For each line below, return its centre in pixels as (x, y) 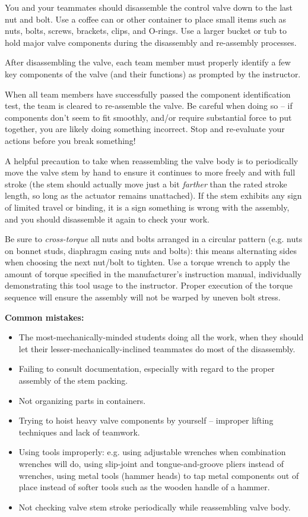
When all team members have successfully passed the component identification (148, 94)
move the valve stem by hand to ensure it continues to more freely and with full (150, 172)
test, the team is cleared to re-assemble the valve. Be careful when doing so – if (149, 106)
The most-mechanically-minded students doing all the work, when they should (161, 337)
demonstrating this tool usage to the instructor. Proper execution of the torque (149, 285)
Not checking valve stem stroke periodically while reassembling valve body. (155, 507)
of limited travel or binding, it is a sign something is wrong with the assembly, (147, 207)
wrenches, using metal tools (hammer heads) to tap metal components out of (159, 475)
